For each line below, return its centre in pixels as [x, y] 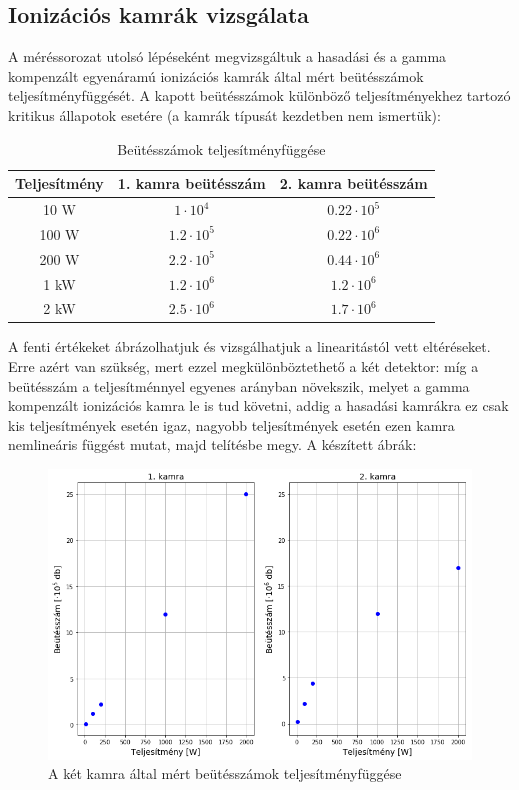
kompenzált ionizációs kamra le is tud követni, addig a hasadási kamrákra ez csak [258, 405]
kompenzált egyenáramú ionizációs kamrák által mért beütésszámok [216, 75]
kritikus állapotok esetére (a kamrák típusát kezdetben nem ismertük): [224, 114]
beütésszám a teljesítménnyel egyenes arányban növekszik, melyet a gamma [239, 385]
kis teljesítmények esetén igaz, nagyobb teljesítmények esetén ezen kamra [231, 424]
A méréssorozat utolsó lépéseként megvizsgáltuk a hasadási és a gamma [227, 56]
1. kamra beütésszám [191, 183]
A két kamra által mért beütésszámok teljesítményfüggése [225, 773]
